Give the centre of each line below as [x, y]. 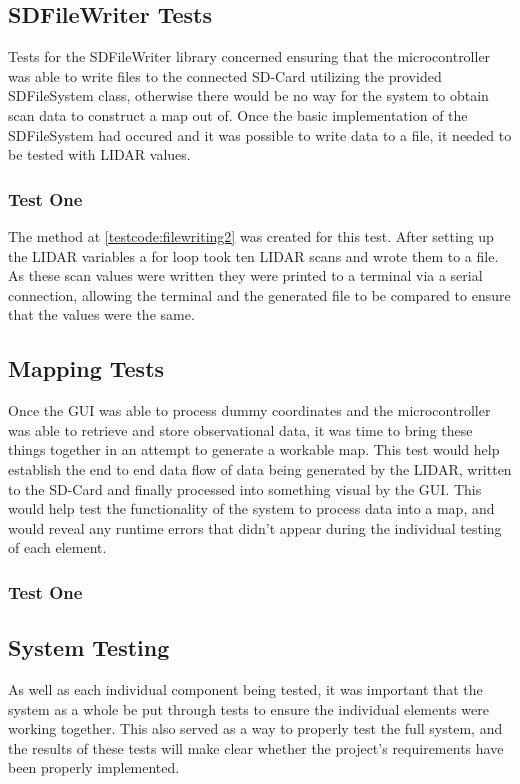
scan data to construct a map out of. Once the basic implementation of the [238, 114]
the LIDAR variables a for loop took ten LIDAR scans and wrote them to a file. [253, 255]
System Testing [89, 647]
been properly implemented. [94, 767]
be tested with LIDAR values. [99, 154]
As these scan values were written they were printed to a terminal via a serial [245, 275]
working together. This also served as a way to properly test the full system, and [255, 728]
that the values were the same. [101, 314]
